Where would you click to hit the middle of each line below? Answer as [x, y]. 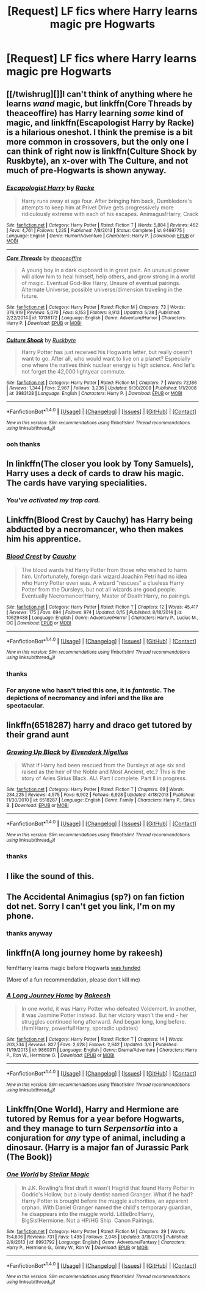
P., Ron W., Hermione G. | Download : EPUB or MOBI [60, 1055]
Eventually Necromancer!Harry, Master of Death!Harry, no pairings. [106, 596]
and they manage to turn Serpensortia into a [92, 1128]
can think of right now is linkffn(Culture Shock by [102, 151]
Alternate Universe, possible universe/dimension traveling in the [102, 289]
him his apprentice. [44, 539]
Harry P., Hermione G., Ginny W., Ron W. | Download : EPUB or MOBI [77, 1247]
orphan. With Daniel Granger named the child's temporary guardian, [106, 1207]
